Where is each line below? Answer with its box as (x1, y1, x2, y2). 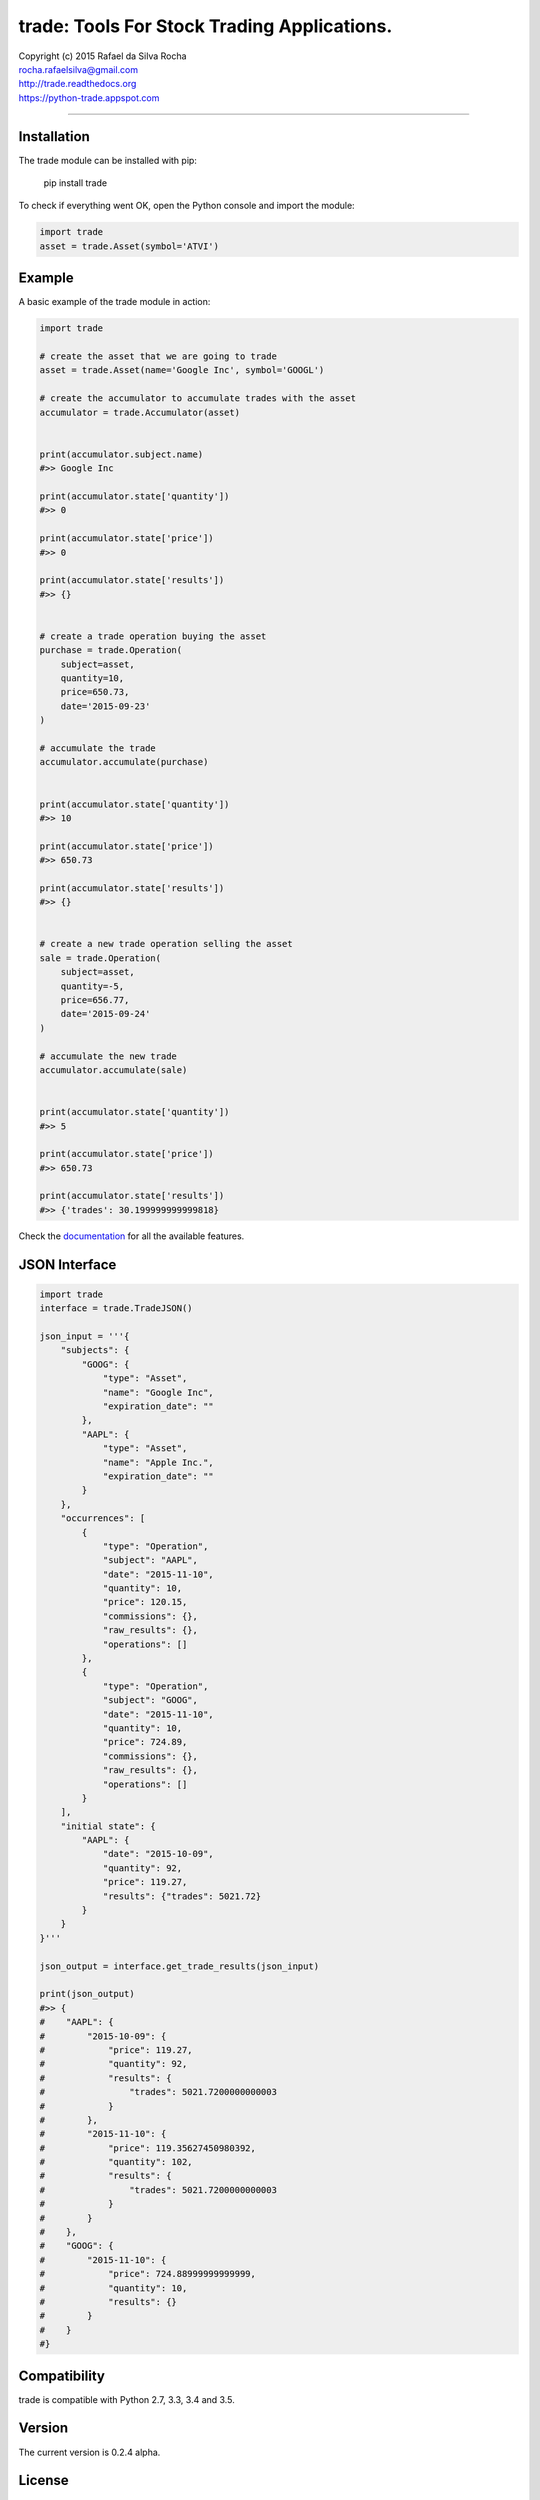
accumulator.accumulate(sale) (39, 1064, 188, 1075)
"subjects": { (60, 1345, 130, 1356)
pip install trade (43, 177, 108, 189)
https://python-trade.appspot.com (18, 91, 160, 104)
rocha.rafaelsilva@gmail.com (18, 63, 139, 75)
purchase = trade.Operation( (39, 645, 183, 656)
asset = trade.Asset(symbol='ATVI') (39, 240, 220, 252)
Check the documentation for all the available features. (18, 1230, 245, 1242)
